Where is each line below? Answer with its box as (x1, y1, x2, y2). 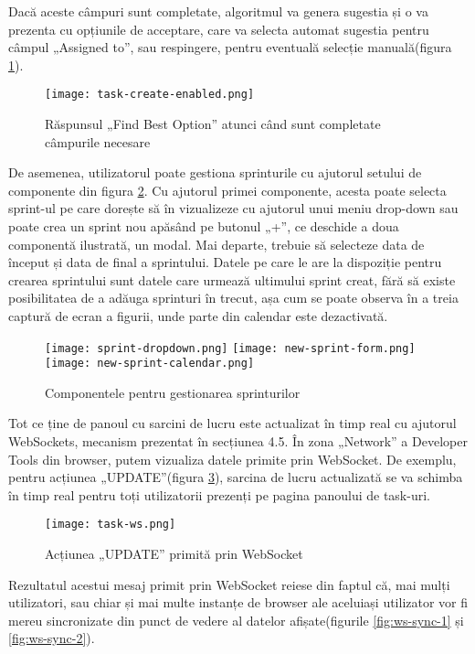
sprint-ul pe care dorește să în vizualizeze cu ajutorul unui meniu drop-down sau (8, 198, 459, 218)
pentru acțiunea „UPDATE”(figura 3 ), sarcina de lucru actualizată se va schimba (8, 467, 463, 487)
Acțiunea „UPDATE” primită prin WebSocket (45, 544, 303, 563)
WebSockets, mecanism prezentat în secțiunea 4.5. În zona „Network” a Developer (8, 432, 468, 451)
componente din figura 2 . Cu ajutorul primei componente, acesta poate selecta (8, 180, 447, 199)
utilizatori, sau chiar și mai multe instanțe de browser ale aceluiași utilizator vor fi (8, 593, 469, 612)
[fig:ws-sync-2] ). (8, 628, 95, 648)
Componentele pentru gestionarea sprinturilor (45, 382, 301, 402)
